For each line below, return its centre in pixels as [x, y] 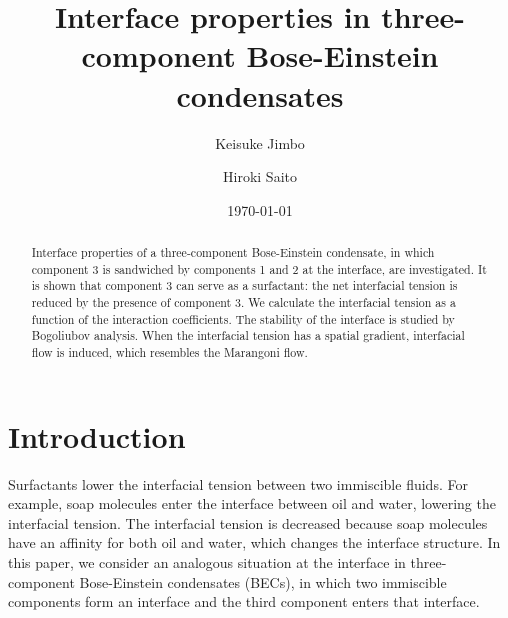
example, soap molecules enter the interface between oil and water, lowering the [252, 503]
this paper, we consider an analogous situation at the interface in [207, 561]
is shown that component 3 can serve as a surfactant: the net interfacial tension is [244, 285]
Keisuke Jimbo [260, 142]
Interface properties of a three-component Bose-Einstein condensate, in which [233, 252]
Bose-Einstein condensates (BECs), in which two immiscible [263, 581]
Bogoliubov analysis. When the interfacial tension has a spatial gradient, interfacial [248, 335]
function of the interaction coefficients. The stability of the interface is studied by [243, 318]
